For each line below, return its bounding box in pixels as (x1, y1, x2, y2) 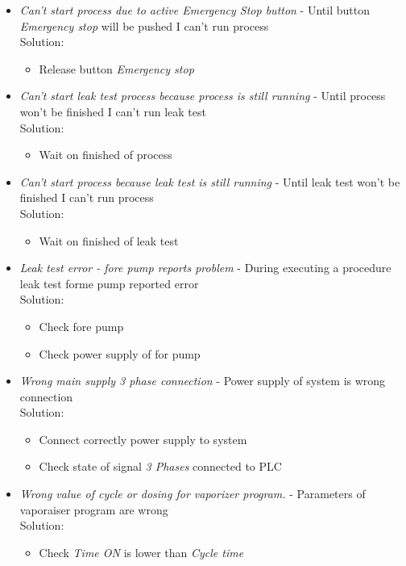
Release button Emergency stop (39, 60, 194, 77)
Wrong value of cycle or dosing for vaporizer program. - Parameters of (19, 485, 366, 502)
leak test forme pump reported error (19, 275, 199, 291)
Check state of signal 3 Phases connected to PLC (39, 458, 282, 475)
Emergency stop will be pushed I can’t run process (19, 17, 269, 34)
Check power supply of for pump (39, 345, 201, 362)
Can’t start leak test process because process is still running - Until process (19, 87, 386, 104)
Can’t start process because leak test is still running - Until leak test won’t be (19, 173, 400, 190)
